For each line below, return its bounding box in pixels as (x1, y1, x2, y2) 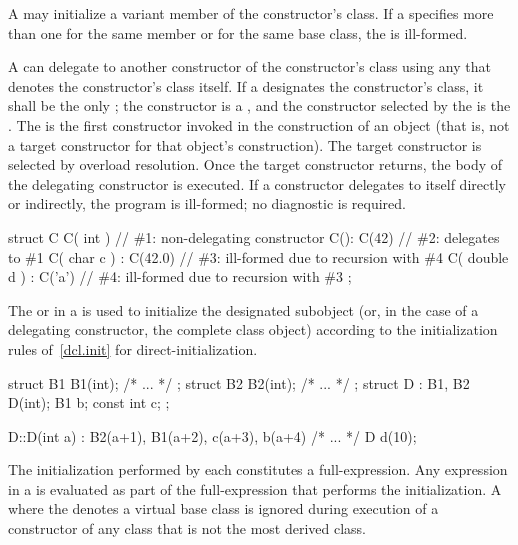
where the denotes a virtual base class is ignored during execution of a (8, 498, 439, 519)
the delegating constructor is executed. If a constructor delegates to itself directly (8, 173, 506, 194)
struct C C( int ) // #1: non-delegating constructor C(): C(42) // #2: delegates (8, 226, 500, 247)
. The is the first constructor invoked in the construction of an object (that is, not (8, 114, 510, 135)
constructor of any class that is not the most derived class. (8, 518, 367, 539)
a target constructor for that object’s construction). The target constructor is (8, 134, 482, 155)
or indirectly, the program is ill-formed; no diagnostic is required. (8, 193, 406, 214)
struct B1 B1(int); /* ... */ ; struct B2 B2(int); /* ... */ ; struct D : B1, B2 (8, 372, 470, 393)
